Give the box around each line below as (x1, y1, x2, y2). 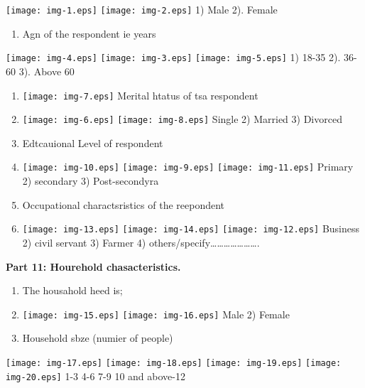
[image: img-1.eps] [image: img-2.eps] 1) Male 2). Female (6, 2, 278, 16)
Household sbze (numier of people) (22, 330, 173, 345)
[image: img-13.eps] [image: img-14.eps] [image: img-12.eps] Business (22, 221, 360, 236)
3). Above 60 (18, 63, 75, 78)
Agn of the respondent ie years (22, 26, 156, 41)
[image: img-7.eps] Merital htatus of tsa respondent (22, 87, 258, 102)
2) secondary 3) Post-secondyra (22, 173, 159, 188)
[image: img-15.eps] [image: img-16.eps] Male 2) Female (22, 306, 290, 321)
